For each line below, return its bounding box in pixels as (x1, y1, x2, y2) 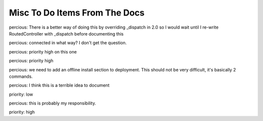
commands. (9, 73, 33, 79)
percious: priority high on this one (9, 49, 77, 54)
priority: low (9, 91, 34, 97)
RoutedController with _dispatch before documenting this (9, 31, 124, 36)
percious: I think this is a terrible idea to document (9, 83, 110, 88)
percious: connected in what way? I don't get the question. (9, 40, 127, 46)
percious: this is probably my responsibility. (9, 100, 96, 106)
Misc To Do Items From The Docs (9, 7, 145, 18)
